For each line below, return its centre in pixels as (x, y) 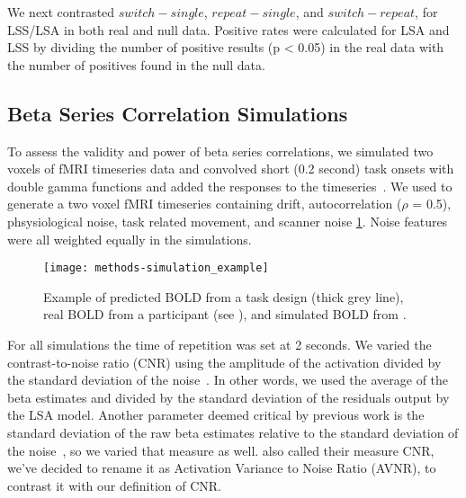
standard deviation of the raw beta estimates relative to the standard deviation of (233, 432)
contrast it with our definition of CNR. (114, 485)
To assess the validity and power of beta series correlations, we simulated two (220, 151)
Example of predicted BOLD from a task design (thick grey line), (224, 296)
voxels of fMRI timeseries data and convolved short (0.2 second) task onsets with (231, 169)
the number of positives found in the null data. (136, 64)
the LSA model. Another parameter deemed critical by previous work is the (216, 415)
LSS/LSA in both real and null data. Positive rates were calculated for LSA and (229, 29)
